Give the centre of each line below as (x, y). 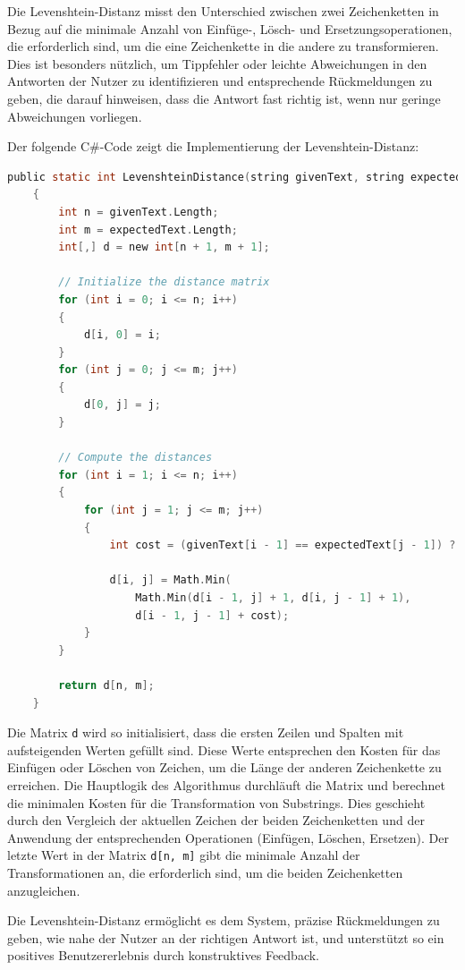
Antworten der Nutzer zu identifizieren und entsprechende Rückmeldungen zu (220, 81)
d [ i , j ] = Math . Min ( (170, 580)
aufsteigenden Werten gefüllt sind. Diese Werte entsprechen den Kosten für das (224, 749)
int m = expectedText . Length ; (148, 230)
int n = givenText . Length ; (139, 212)
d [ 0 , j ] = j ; (122, 405)
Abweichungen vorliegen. (75, 116)
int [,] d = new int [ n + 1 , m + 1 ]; (164, 247)
